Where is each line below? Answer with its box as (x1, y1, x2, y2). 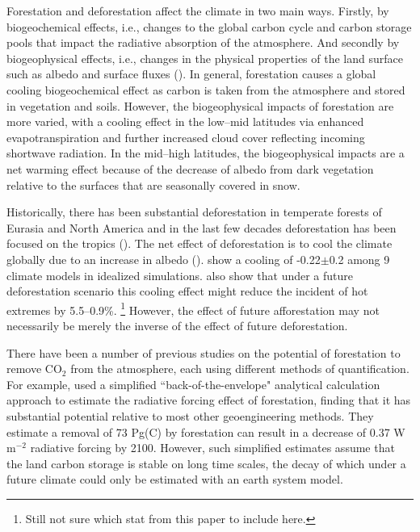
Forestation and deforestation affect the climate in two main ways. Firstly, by (6, 2, 389, 19)
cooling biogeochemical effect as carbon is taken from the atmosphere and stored (6, 81, 405, 98)
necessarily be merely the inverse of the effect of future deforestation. (6, 316, 348, 333)
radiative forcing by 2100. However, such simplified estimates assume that (30, 439, 395, 456)
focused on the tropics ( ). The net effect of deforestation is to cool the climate (6, 235, 393, 252)
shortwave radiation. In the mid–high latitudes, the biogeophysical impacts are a (6, 145, 405, 161)
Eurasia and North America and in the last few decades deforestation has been (6, 219, 397, 236)
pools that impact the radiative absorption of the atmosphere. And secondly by (6, 34, 400, 51)
